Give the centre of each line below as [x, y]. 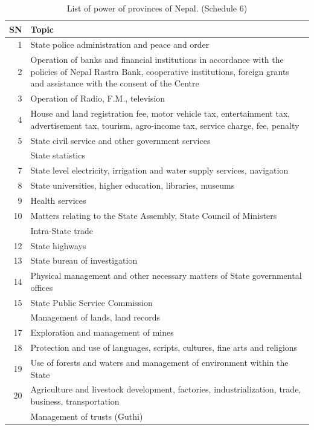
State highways [58, 245]
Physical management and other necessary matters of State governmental [166, 275]
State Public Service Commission [91, 302]
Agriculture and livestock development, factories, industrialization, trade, [166, 389]
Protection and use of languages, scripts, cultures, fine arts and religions [164, 347]
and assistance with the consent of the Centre [115, 83]
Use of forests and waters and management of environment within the [159, 362]
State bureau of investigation [84, 260]
